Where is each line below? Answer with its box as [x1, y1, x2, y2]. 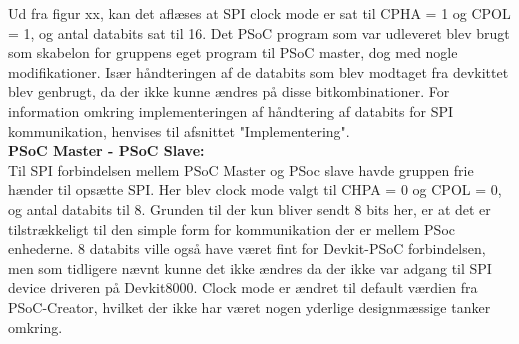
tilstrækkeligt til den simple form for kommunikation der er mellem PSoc [8, 218, 455, 239]
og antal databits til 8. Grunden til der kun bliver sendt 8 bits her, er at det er [8, 198, 491, 219]
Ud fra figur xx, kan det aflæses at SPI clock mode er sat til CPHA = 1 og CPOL [8, 3, 511, 23]
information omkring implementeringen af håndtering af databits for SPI [8, 100, 454, 121]
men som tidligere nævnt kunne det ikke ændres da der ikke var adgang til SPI [8, 257, 492, 278]
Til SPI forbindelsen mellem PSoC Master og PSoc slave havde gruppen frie [8, 159, 474, 180]
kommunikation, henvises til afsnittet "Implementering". [8, 120, 350, 141]
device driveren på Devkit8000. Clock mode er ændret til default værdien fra [8, 277, 478, 298]
